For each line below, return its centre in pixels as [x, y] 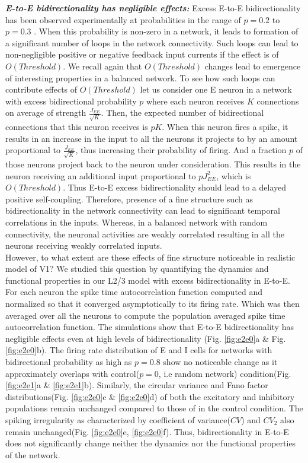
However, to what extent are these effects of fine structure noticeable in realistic [150, 257]
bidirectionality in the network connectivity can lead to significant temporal [143, 210]
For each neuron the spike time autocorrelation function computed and [134, 292]
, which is [234, 175]
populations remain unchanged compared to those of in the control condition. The [154, 408]
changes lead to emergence [253, 66]
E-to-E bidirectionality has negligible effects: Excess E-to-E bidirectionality [153, 8]
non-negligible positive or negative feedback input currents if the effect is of [142, 54]
